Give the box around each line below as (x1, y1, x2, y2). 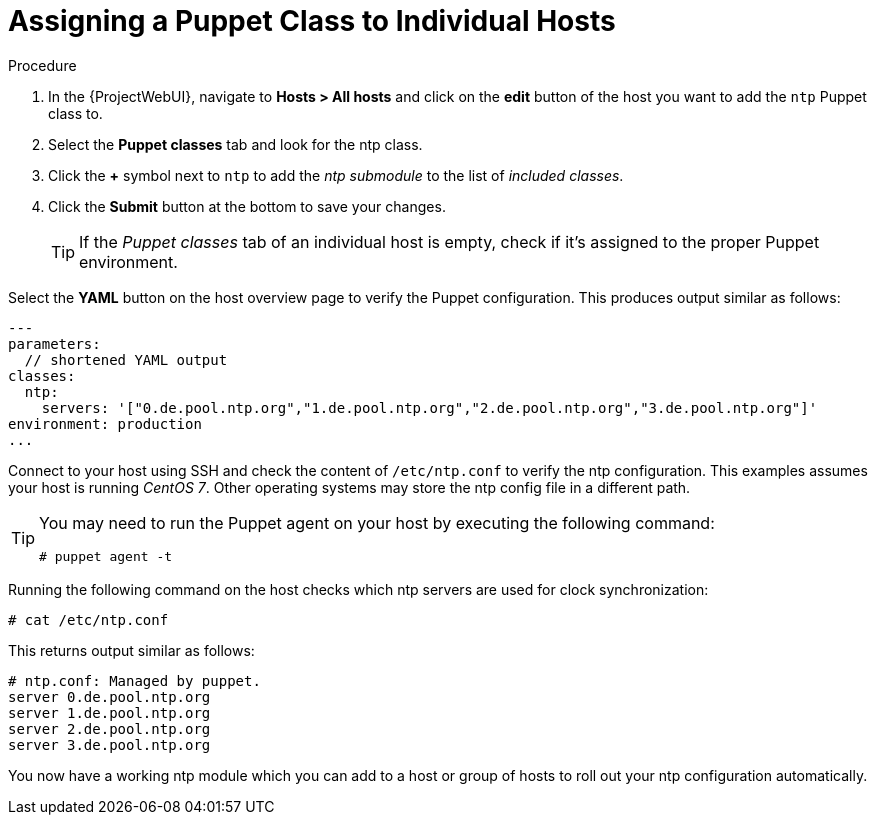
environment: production (8, 415, 202, 432)
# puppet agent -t (39, 548, 173, 564)
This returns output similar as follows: (8, 641, 255, 659)
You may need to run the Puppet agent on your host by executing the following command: (39, 512, 715, 533)
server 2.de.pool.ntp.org (8, 720, 211, 737)
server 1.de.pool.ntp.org (8, 704, 211, 721)
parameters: (8, 335, 101, 352)
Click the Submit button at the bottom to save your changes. (48, 197, 446, 215)
